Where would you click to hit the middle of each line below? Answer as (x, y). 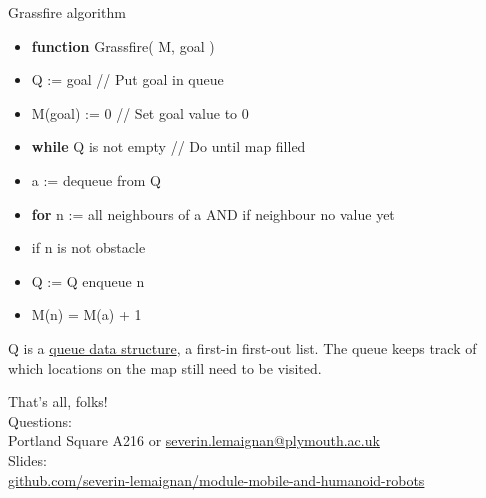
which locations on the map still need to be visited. (165, 367)
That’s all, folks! (58, 401)
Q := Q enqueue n (88, 280)
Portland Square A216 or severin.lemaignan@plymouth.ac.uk (194, 440)
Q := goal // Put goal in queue (127, 79)
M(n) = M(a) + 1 (86, 314)
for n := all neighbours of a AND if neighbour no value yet (213, 213)
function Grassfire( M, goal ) (123, 45)
